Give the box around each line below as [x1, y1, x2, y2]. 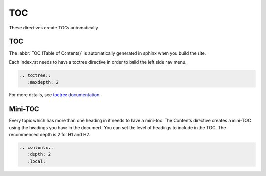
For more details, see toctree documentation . [9, 92, 101, 98]
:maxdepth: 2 [27, 79, 59, 85]
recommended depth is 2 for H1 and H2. [9, 131, 91, 137]
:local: [27, 158, 46, 164]
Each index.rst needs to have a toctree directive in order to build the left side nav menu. [9, 59, 187, 65]
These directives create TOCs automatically [9, 25, 98, 30]
